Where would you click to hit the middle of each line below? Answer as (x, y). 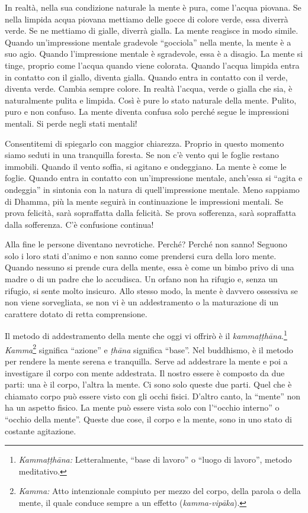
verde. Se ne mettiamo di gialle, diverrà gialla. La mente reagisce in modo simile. (152, 30)
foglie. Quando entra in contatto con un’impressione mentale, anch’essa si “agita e (154, 178)
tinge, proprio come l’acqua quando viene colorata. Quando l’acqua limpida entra (152, 65)
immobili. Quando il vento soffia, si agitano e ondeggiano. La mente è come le (146, 166)
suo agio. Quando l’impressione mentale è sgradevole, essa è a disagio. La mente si (154, 54)
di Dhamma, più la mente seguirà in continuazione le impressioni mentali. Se (144, 201)
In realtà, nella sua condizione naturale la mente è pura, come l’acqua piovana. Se (153, 7)
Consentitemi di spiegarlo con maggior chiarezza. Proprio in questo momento (145, 143)
